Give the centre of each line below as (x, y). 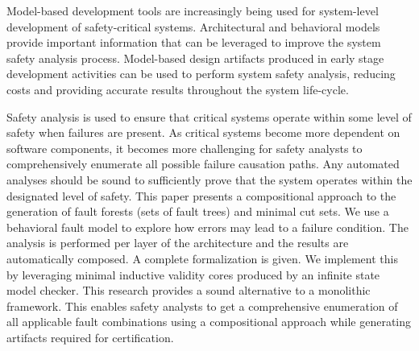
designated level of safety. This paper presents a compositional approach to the (201, 195)
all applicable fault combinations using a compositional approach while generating (209, 322)
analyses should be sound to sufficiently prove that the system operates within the (209, 179)
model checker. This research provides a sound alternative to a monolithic (189, 290)
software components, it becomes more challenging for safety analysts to (185, 148)
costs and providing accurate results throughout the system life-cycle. (178, 89)
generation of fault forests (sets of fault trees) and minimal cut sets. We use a (198, 211)
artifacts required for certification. (90, 337)
